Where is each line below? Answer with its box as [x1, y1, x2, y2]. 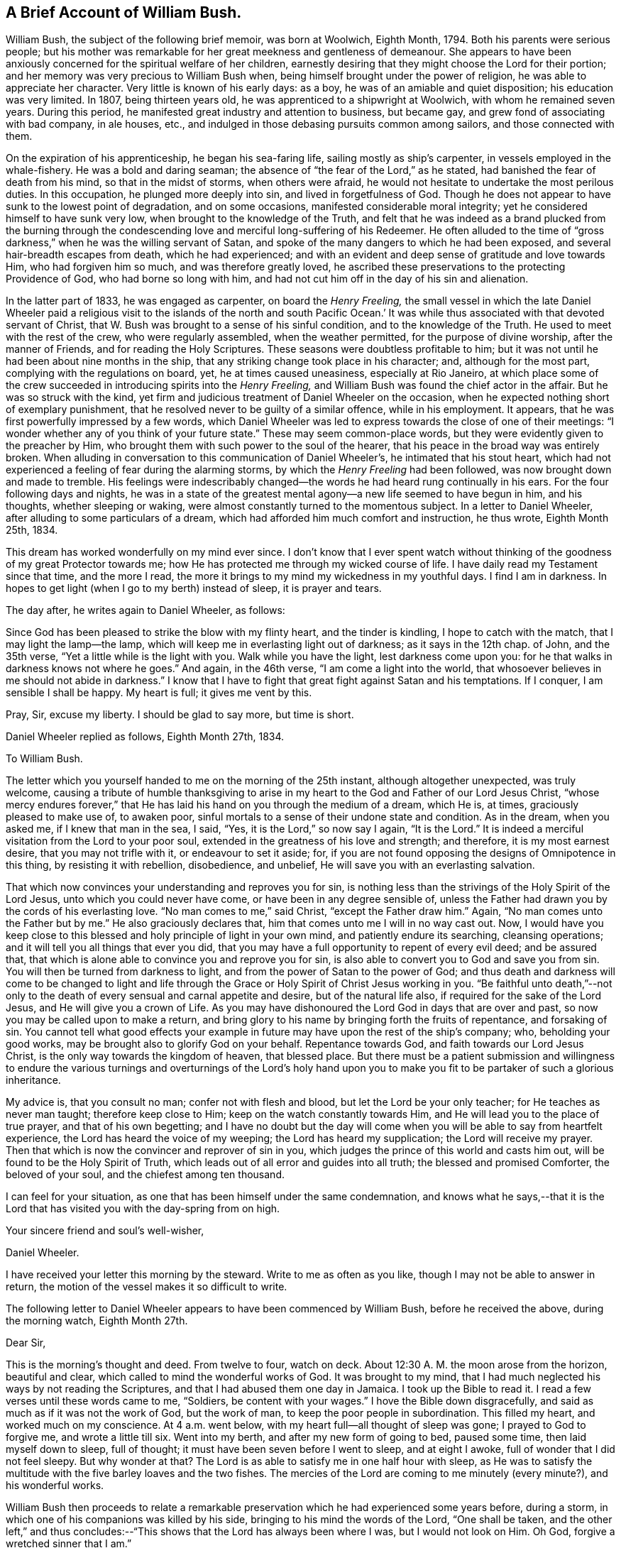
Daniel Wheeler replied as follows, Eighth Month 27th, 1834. [6, 730, 285, 743]
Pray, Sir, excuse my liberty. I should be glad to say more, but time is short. [6, 708, 354, 721]
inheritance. [6, 1074, 61, 1087]
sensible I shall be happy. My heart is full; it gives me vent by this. [6, 686, 312, 699]
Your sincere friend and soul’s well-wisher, [6, 1224, 204, 1237]
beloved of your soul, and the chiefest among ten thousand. [6, 1168, 285, 1181]
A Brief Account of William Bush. [6, 4, 242, 21]
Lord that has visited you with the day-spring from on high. [6, 1202, 280, 1215]
